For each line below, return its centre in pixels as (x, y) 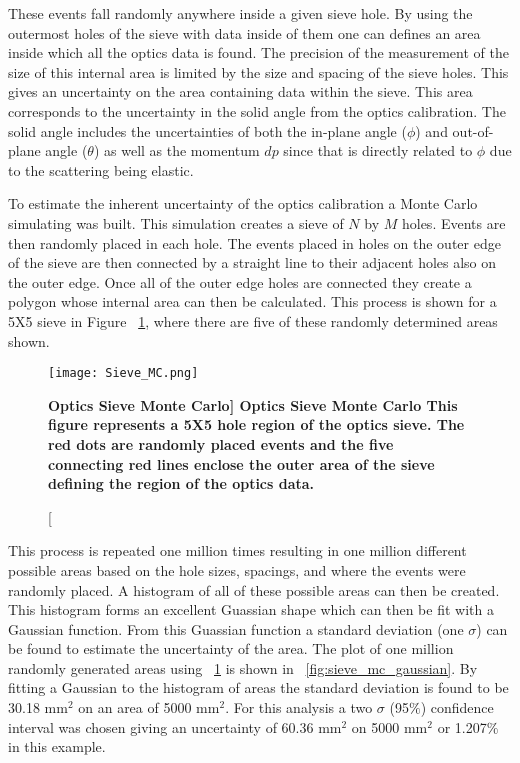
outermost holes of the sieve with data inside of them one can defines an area (244, 32)
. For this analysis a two (299, 707)
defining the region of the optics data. (181, 483)
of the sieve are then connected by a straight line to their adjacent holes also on (252, 262)
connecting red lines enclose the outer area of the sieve (241, 463)
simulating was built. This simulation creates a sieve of (176, 222)
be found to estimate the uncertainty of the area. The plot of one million (231, 648)
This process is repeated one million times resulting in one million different (237, 550)
